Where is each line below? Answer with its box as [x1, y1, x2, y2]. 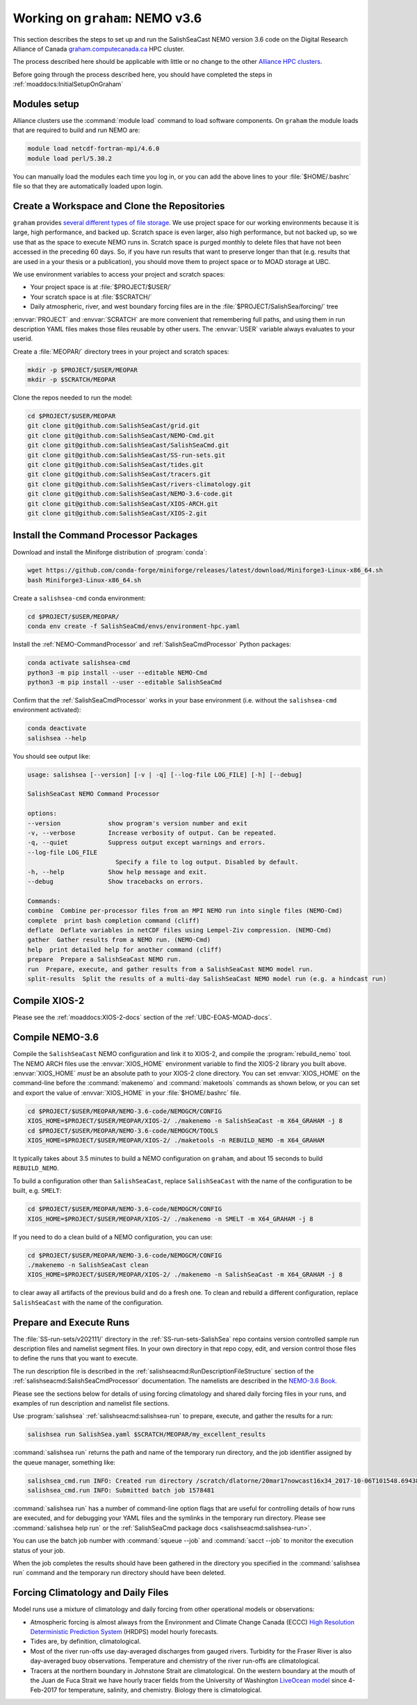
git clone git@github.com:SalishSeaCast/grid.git [27, 422, 200, 430]
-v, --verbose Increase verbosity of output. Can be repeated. [27, 829, 277, 837]
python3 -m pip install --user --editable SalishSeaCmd [27, 678, 222, 686]
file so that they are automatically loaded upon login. [13, 182, 163, 190]
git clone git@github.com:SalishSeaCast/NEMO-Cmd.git [27, 431, 215, 439]
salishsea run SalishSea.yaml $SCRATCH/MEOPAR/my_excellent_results [27, 1431, 266, 1438]
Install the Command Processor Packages [13, 529, 198, 541]
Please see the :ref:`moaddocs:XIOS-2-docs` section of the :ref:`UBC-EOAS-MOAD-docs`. [13, 1013, 272, 1021]
